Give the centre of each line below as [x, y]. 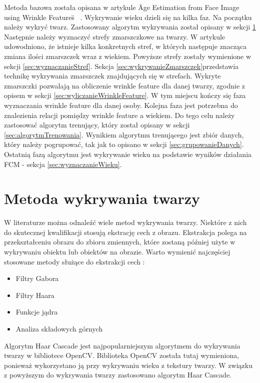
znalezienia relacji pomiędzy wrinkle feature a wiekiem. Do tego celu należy [119, 115]
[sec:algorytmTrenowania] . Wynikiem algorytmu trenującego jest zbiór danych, [124, 134]
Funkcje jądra [37, 312]
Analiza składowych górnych [59, 328]
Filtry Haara [35, 295]
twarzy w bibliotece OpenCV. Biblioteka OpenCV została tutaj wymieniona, [122, 355]
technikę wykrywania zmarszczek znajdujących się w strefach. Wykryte [112, 76]
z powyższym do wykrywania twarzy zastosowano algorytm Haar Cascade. [118, 375]
